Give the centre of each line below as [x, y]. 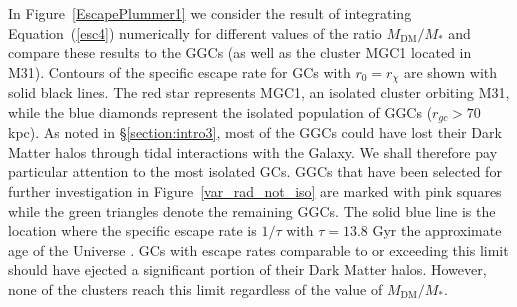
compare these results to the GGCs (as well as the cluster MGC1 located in [240, 52]
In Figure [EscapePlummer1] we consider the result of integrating [210, 13]
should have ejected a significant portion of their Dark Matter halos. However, [247, 269]
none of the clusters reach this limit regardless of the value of [195, 289]
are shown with [450, 71]
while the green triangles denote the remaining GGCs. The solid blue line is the [252, 210]
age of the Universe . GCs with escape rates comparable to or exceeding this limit [258, 249]
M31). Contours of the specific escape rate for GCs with [179, 71]
